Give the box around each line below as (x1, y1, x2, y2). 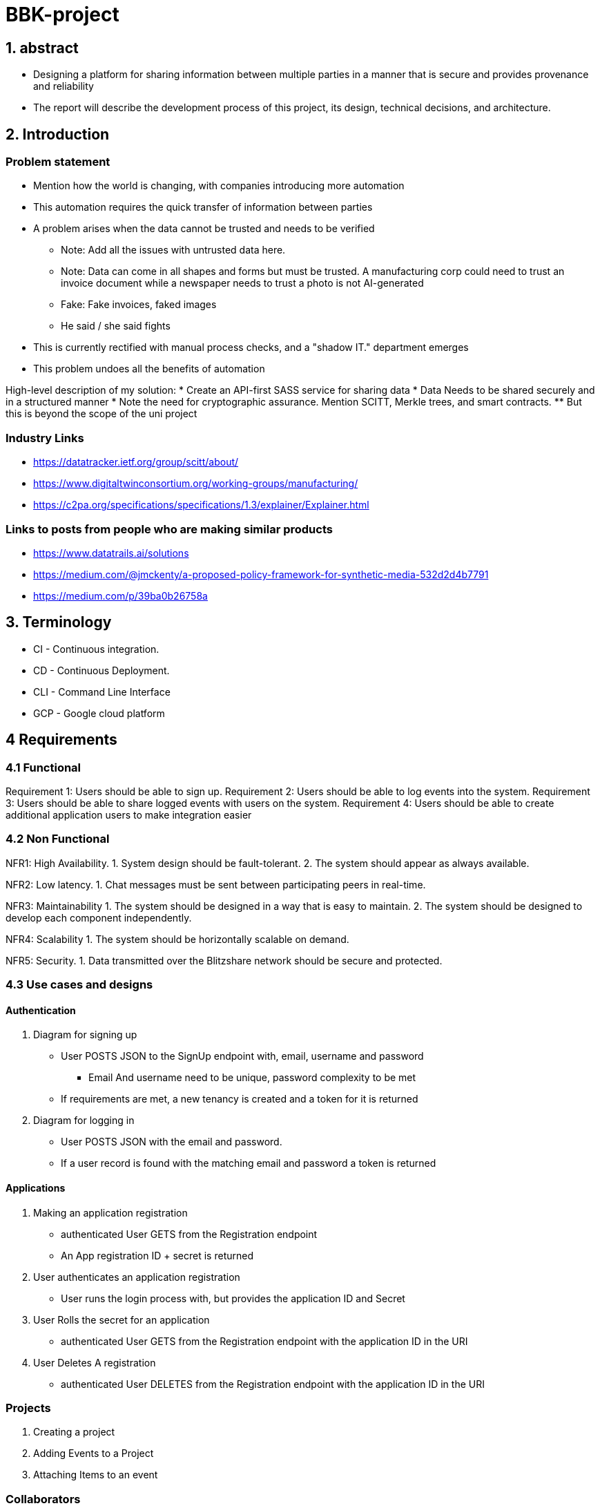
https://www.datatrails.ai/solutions (33, 546, 189, 559)
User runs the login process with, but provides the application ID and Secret (61, 1292, 405, 1304)
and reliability (33, 80, 94, 93)
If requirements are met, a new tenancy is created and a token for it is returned (61, 1093, 418, 1105)
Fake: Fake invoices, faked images (61, 298, 217, 311)
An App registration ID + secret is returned (61, 1249, 254, 1261)
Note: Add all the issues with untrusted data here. (61, 244, 286, 256)
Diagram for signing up (33, 1029, 137, 1041)
